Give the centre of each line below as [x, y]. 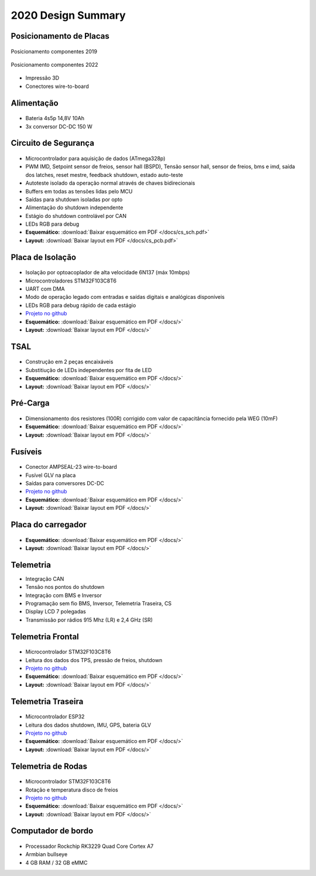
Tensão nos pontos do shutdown [65, 587]
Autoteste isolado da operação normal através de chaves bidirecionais [110, 183]
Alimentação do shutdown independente [74, 207]
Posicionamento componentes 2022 [55, 64]
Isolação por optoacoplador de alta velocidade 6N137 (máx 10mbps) [108, 272]
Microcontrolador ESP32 [55, 717]
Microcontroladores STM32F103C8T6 [71, 281]
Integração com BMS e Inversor [64, 595]
